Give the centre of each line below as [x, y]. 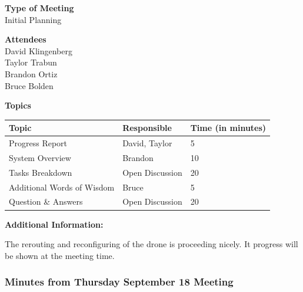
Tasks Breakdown [41, 172]
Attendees [26, 39]
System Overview [40, 157]
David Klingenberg [39, 50]
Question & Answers [46, 201]
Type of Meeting [39, 8]
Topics [18, 105]
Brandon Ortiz [31, 73]
